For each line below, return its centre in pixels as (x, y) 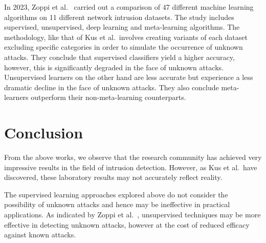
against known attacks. (40, 235)
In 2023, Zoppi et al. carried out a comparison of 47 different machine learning (129, 7)
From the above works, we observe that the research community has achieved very (133, 157)
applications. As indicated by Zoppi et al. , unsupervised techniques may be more (132, 215)
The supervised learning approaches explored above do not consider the (116, 194)
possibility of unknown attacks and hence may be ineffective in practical (117, 204)
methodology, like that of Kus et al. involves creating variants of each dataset (126, 37)
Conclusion (44, 133)
